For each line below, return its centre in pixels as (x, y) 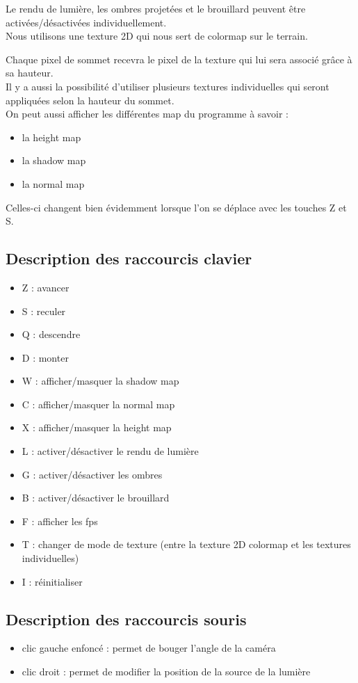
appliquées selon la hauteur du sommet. (90, 100)
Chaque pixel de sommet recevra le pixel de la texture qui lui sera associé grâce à (179, 59)
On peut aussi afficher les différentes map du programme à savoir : (147, 114)
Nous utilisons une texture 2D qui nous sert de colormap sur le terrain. (157, 36)
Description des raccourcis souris (126, 619)
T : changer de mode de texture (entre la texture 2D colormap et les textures (186, 544)
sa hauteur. (30, 73)
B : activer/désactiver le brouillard (96, 498)
